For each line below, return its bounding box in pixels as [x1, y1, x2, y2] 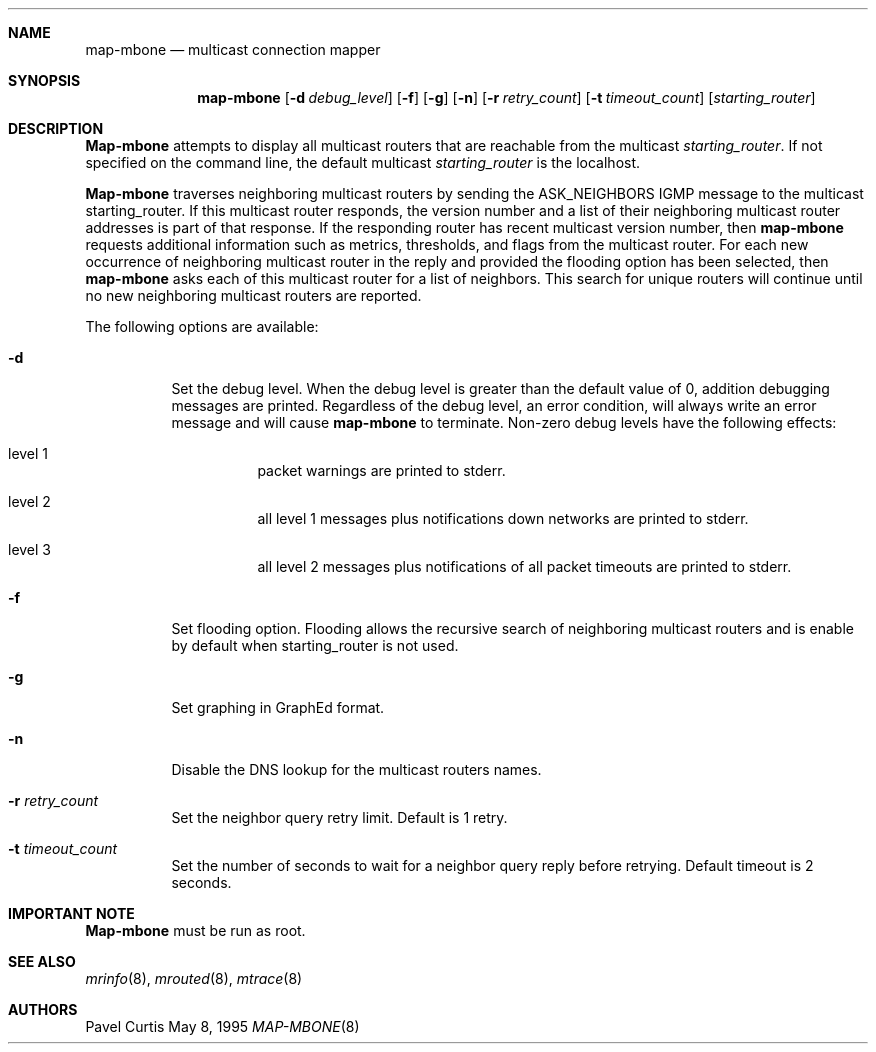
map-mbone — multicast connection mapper [85, 41, 381, 58]
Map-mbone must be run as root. [85, 922, 306, 939]
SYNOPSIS [8, 72, 81, 89]
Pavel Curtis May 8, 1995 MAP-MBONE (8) [85, 1018, 360, 1035]
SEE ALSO [8, 953, 76, 970]
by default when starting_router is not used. [171, 637, 459, 654]
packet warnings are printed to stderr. [257, 462, 506, 479]
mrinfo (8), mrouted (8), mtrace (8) [85, 970, 303, 987]
